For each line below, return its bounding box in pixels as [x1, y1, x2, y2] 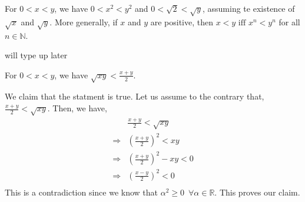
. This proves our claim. [214, 186, 300, 198]
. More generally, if [49, 15, 118, 28]
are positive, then [150, 15, 213, 28]
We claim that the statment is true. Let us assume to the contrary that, [5, 90, 264, 102]
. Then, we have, [47, 102, 107, 114]
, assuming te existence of [203, 2, 295, 14]
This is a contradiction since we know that [5, 186, 158, 198]
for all [279, 15, 300, 28]
